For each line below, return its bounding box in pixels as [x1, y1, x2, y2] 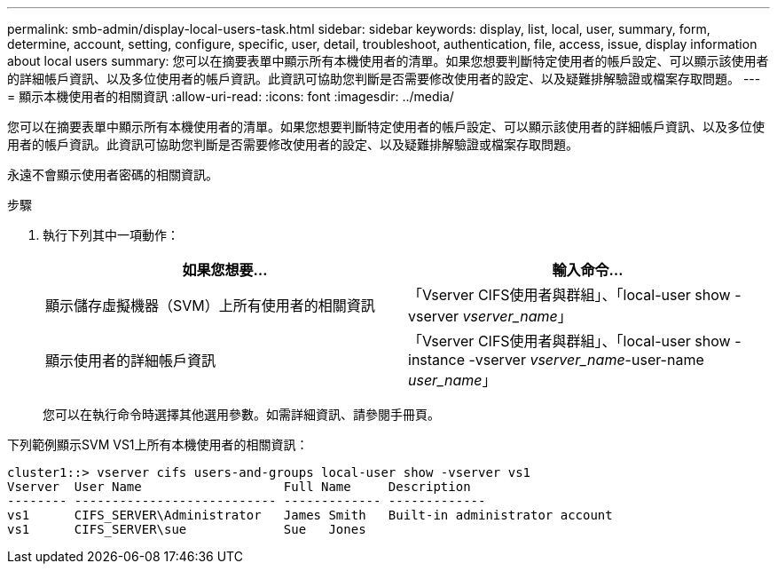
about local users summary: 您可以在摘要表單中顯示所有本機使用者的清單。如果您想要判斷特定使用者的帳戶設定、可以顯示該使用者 [7, 53, 769, 68]
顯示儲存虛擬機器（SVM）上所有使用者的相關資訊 [45, 297, 375, 314]
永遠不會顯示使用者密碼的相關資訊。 [7, 167, 218, 182]
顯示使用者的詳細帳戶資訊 [45, 352, 216, 369]
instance [408, 351, 465, 369]
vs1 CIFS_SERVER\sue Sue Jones [7, 522, 366, 536]
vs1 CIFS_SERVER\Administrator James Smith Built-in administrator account [7, 508, 613, 522]
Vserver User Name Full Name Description [7, 480, 471, 494]
